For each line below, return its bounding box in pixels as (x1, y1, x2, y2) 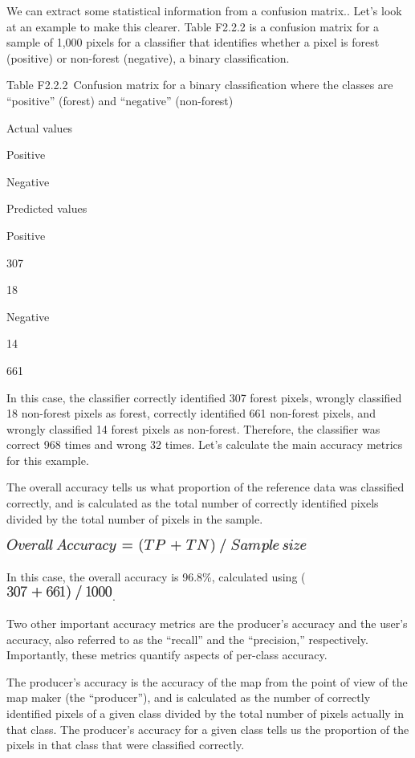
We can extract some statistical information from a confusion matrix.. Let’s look (6, 2, 402, 18)
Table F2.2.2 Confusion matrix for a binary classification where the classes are (6, 76, 393, 93)
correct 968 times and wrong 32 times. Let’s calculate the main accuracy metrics (6, 436, 403, 453)
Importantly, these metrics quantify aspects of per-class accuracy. (6, 646, 328, 663)
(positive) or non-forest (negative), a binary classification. (6, 49, 290, 66)
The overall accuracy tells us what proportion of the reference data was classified (6, 479, 405, 495)
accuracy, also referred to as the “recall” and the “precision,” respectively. (6, 630, 368, 647)
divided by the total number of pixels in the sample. (6, 510, 263, 527)
